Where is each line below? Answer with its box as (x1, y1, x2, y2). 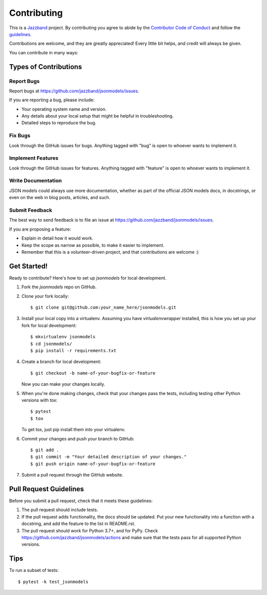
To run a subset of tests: (9, 567, 59, 573)
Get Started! (9, 262, 48, 270)
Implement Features (9, 155, 59, 161)
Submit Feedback (9, 207, 52, 214)
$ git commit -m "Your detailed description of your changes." (30, 454, 187, 460)
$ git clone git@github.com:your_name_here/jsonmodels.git (30, 305, 177, 311)
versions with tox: (21, 397, 58, 403)
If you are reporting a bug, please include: (9, 97, 95, 103)
